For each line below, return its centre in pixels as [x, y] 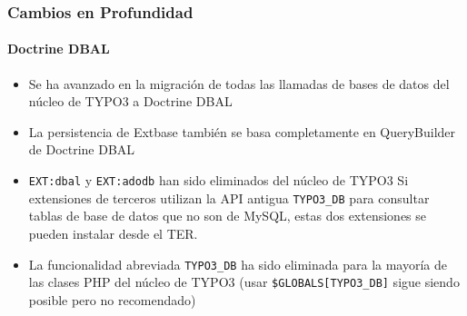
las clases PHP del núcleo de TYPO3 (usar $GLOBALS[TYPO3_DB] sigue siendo [244, 282]
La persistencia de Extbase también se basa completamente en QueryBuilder [242, 131]
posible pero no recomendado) [112, 299]
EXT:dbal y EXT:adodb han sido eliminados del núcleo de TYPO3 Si [219, 180]
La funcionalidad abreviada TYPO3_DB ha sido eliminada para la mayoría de [238, 264]
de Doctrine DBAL [82, 149]
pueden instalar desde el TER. [113, 233]
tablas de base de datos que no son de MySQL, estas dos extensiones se [228, 216]
